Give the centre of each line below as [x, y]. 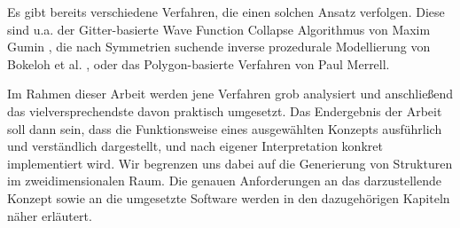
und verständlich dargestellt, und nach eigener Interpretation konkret [195, 146]
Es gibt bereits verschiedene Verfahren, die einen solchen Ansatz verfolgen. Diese [226, 12]
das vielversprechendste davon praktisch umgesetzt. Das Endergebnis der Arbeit [225, 110]
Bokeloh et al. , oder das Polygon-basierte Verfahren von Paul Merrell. [199, 63]
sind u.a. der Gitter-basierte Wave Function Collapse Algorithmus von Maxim [219, 29]
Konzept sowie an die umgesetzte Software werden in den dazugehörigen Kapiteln [229, 197]
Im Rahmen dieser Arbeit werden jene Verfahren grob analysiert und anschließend [230, 94]
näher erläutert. [50, 215]
